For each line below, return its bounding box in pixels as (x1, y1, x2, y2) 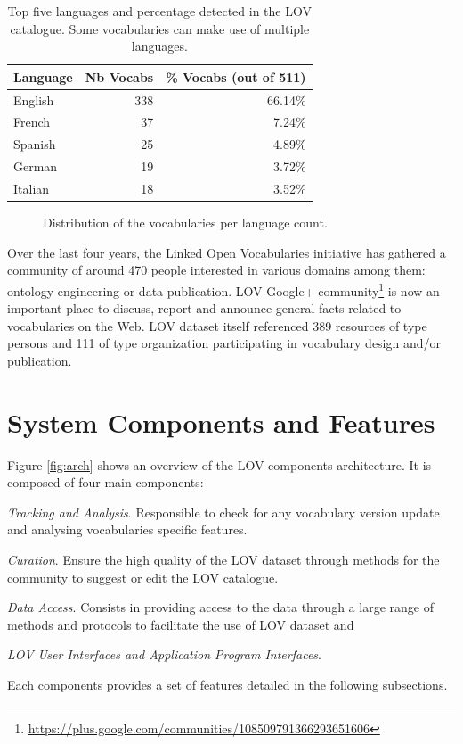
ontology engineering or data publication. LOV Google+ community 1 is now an (7, 278, 440, 300)
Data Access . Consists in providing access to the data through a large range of (7, 598, 434, 616)
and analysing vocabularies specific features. (7, 520, 248, 539)
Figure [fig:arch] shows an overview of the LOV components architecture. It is (7, 455, 432, 474)
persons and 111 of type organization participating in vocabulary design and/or (7, 334, 442, 352)
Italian (13, 179, 50, 197)
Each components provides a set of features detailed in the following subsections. (7, 674, 448, 693)
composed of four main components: (7, 473, 204, 492)
